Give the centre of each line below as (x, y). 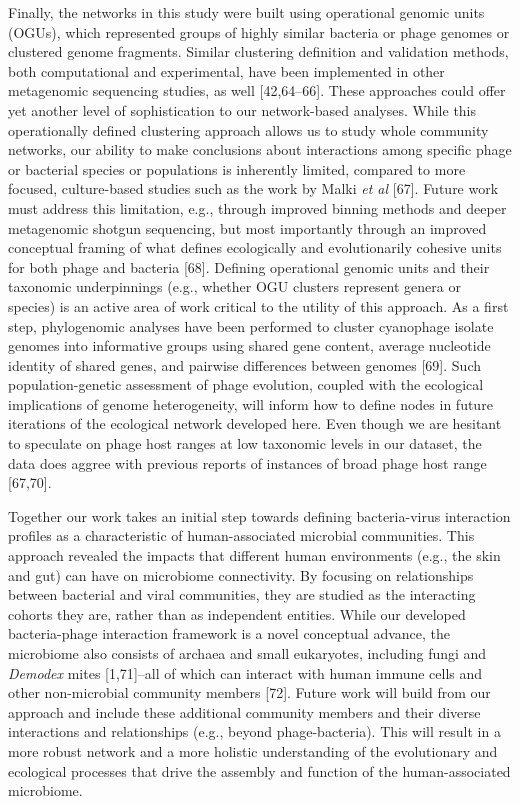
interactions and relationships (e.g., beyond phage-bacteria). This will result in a (254, 731)
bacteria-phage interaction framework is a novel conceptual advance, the (229, 633)
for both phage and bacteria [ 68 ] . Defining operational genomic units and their (249, 266)
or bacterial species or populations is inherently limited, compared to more (237, 168)
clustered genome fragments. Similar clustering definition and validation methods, (258, 51)
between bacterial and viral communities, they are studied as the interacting (242, 594)
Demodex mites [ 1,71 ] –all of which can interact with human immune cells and (245, 672)
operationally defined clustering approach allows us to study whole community (248, 129)
